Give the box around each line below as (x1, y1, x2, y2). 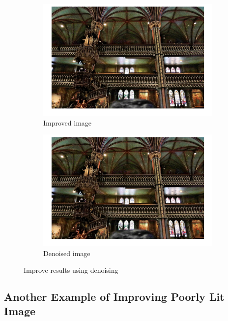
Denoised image (43, 248, 90, 258)
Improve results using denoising (24, 264, 118, 275)
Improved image (43, 117, 92, 128)
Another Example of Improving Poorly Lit (4, 289, 225, 304)
